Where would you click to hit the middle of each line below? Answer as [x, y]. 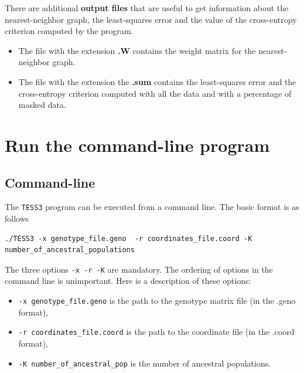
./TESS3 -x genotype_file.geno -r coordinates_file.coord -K [129, 238]
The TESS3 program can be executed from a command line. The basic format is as [152, 207]
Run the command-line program [137, 145]
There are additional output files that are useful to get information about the [147, 8]
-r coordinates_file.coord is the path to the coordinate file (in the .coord [156, 332]
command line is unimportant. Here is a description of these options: [128, 281]
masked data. [42, 105]
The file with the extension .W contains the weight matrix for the [137, 50]
